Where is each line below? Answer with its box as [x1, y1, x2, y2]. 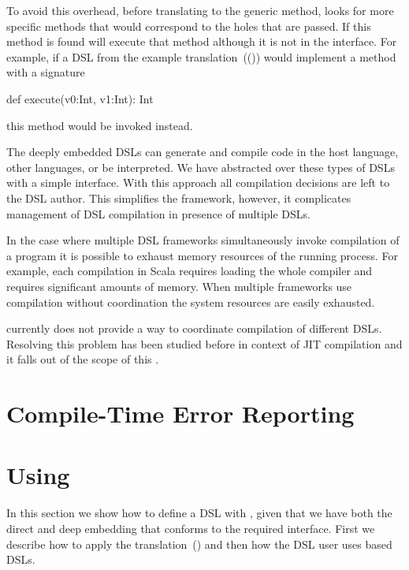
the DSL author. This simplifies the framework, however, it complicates [6, 189, 351, 206]
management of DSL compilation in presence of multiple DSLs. [6, 205, 310, 222]
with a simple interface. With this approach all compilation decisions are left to [6, 174, 390, 191]
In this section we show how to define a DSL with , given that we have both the [6, 505, 392, 521]
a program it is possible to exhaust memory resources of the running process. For [6, 247, 398, 263]
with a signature [6, 64, 85, 80]
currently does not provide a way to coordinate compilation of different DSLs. [6, 320, 382, 337]
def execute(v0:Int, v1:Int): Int [6, 90, 154, 106]
